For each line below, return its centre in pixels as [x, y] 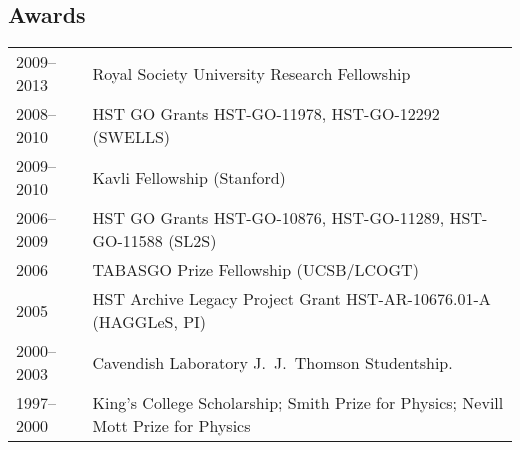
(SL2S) [192, 241]
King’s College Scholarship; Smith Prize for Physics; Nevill [298, 403]
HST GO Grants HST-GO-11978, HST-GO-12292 [266, 114]
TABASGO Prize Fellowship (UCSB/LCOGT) [255, 270]
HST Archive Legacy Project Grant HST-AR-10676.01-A [291, 299]
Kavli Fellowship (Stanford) [189, 177]
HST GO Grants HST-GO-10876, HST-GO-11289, [268, 218]
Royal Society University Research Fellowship [251, 73]
